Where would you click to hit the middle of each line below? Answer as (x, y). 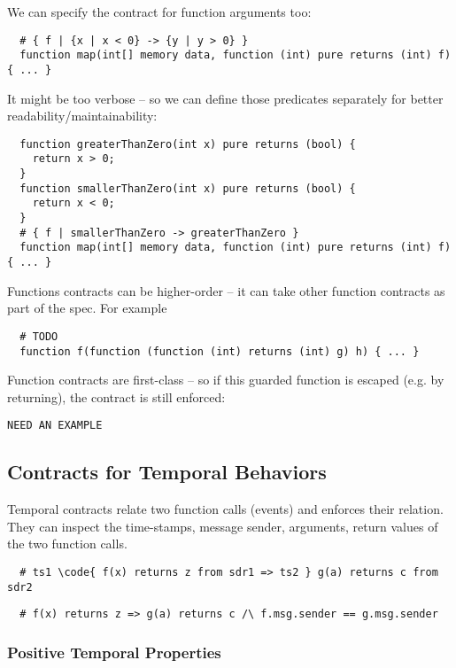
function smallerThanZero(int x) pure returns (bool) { (188, 188)
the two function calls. (67, 544)
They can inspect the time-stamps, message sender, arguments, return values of (223, 526)
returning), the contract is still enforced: (116, 396)
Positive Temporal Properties (114, 652)
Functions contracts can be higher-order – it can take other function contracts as (226, 290)
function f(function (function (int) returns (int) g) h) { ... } (220, 351)
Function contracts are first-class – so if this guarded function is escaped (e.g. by (226, 380)
